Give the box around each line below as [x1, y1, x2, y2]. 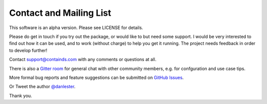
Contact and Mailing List [9, 7, 111, 18]
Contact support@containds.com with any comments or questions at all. [9, 57, 157, 63]
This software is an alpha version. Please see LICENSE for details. [9, 25, 143, 31]
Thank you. [9, 93, 32, 99]
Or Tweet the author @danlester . [9, 84, 76, 90]
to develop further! [9, 47, 47, 53]
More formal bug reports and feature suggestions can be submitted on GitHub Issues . [9, 74, 184, 80]
